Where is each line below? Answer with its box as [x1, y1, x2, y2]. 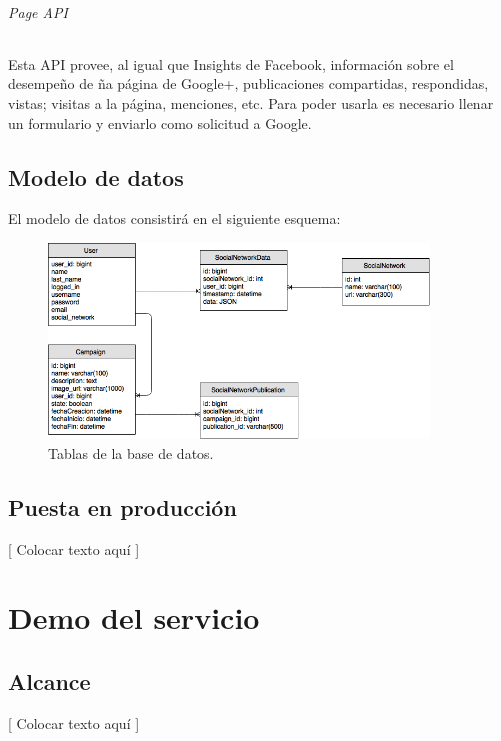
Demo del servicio [8, 597, 260, 638]
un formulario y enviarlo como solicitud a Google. [8, 112, 312, 133]
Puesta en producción [8, 491, 237, 522]
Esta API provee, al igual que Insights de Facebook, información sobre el [8, 53, 454, 74]
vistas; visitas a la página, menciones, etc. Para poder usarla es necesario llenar [8, 92, 494, 113]
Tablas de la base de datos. [48, 442, 214, 463]
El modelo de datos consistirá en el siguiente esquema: [8, 208, 341, 229]
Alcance [8, 665, 91, 696]
